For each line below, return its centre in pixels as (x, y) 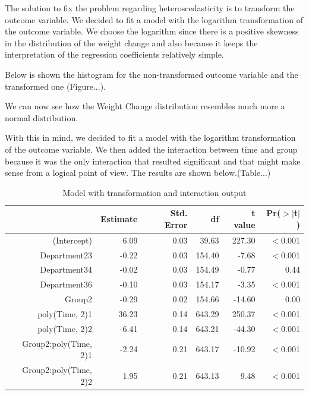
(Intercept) (72, 240)
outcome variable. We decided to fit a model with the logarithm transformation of (154, 19)
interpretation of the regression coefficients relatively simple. (114, 54)
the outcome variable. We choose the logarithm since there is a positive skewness (152, 31)
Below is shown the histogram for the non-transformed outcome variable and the (152, 74)
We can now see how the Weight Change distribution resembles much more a (145, 106)
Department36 (66, 284)
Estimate (119, 219)
